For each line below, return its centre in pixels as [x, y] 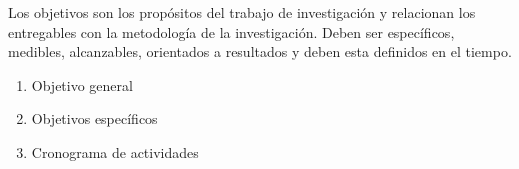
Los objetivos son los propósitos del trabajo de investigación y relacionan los [242, 12]
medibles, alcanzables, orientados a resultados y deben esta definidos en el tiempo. [260, 51]
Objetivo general [82, 84]
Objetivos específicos [94, 118]
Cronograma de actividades [115, 151]
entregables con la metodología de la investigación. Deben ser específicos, [231, 31]
